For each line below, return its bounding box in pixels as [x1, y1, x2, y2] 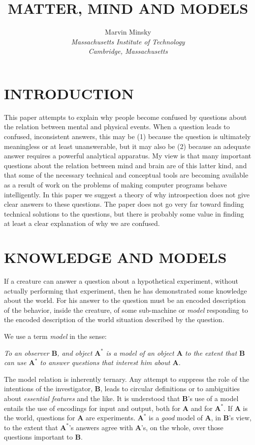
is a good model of [149, 412, 203, 423]
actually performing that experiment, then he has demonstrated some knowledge [4, 285, 247, 296]
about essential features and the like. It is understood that [4, 393, 180, 404]
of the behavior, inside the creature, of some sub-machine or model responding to [4, 304, 248, 315]
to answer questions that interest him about [40, 357, 170, 368]
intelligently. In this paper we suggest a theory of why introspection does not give [4, 189, 250, 199]
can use [4, 357, 27, 368]
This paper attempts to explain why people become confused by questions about [4, 111, 247, 122]
